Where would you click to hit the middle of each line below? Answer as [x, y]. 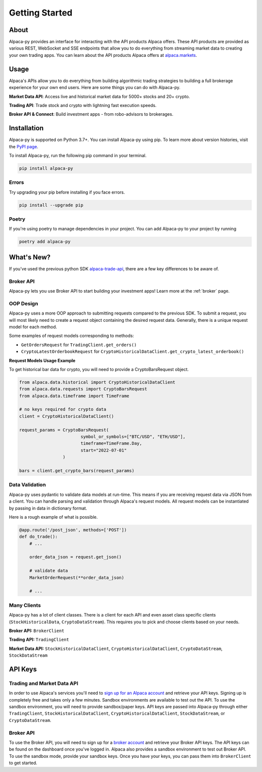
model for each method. [33, 327]
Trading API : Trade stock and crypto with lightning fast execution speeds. [83, 105]
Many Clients [25, 605]
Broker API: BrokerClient [37, 631]
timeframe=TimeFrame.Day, [111, 443]
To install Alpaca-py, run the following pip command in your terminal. [78, 155]
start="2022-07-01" [104, 450]
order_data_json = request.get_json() [75, 557]
